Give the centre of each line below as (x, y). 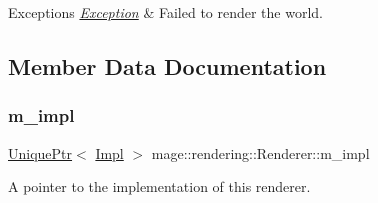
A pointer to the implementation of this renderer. (159, 186)
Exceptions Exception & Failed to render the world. (166, 12)
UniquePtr (40, 152)
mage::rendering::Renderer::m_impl (260, 152)
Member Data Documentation (167, 65)
